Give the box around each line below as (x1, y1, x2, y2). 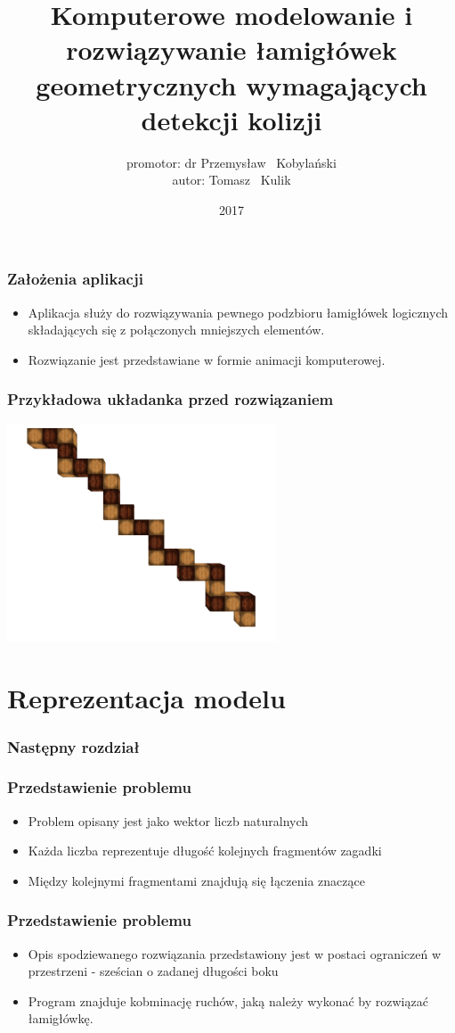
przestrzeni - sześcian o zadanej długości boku (28, 962, 279, 980)
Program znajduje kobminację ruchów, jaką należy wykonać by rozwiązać (28, 991, 428, 1010)
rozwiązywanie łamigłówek (66, 31, 397, 68)
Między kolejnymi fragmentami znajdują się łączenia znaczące (28, 871, 365, 889)
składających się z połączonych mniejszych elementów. (28, 320, 325, 339)
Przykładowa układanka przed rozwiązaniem (7, 388, 334, 410)
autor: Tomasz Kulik (172, 170, 291, 189)
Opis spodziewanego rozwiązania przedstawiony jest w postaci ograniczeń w (28, 944, 442, 963)
